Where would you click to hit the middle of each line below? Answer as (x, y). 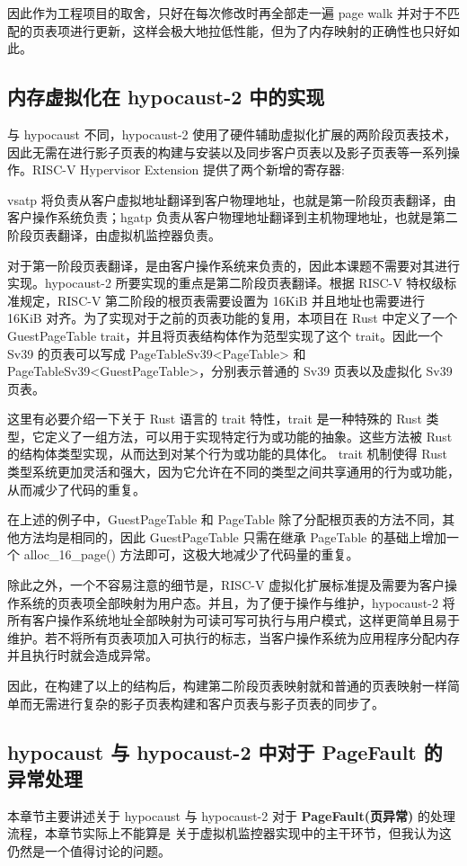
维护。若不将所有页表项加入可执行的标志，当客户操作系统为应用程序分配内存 (233, 637)
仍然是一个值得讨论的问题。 (89, 850)
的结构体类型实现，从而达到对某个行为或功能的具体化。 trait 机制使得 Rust (227, 454)
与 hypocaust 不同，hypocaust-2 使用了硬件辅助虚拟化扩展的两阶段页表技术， (232, 134)
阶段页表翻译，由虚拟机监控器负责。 (114, 234)
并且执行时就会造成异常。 (83, 655)
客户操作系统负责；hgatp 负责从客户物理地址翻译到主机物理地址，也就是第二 (233, 217)
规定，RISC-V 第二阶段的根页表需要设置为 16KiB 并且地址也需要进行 (222, 300)
